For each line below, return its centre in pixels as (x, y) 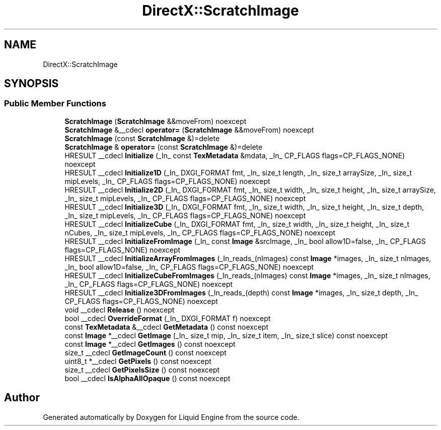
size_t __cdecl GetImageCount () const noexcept (145, 352)
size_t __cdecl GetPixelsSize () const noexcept (142, 370)
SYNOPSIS (31, 84)
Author (22, 398)
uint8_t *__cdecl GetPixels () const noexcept (138, 361)
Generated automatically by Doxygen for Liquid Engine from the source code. (171, 417)
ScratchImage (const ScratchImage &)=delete (142, 138)
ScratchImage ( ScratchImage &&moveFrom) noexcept (156, 121)
